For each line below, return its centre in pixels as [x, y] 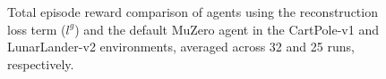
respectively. [41, 63]
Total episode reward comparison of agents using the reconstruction [193, 12]
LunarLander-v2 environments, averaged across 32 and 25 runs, [181, 47]
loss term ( [37, 29]
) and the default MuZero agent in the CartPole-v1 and [227, 29]
